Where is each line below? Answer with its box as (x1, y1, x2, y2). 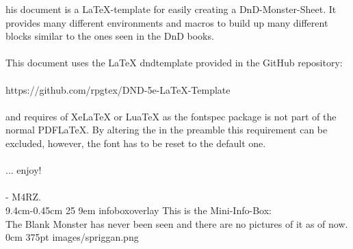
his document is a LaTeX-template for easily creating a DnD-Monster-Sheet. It (5, 2, 337, 16)
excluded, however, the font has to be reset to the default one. (5, 135, 266, 150)
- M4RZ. (5, 189, 41, 204)
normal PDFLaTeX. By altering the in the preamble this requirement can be (5, 122, 328, 137)
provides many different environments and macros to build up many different (5, 15, 328, 29)
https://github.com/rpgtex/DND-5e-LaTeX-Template (5, 82, 231, 96)
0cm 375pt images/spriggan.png (5, 230, 139, 244)
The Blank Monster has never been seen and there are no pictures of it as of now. (5, 216, 348, 231)
